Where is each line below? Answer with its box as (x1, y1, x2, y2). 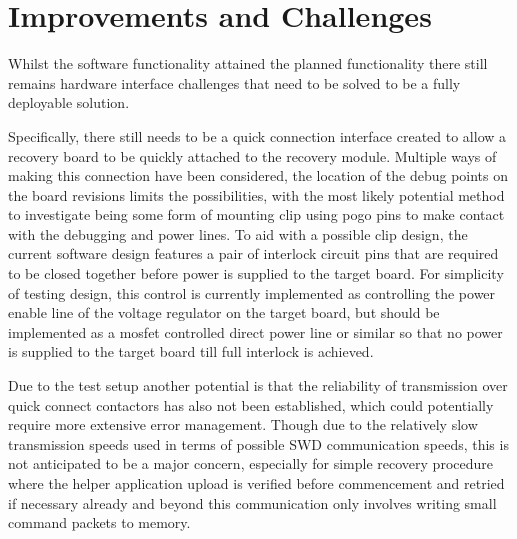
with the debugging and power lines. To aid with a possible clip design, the (8, 223, 468, 244)
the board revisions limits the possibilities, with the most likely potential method (8, 184, 505, 205)
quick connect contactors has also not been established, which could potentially (8, 394, 494, 415)
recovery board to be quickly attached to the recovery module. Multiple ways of (8, 145, 497, 166)
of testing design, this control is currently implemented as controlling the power (8, 282, 496, 303)
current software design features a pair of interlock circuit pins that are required (8, 243, 499, 264)
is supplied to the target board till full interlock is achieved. (8, 341, 374, 362)
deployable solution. (8, 92, 130, 113)
